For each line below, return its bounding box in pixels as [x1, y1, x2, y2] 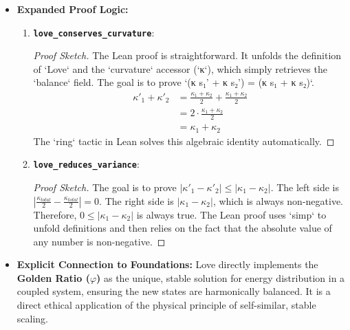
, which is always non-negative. [212, 193, 344, 208]
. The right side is [99, 193, 174, 208]
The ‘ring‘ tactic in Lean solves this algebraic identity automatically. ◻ [33, 133, 335, 148]
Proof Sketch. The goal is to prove [33, 179, 177, 194]
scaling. [17, 311, 48, 325]
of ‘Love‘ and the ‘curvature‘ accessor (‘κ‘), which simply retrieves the [33, 61, 327, 76]
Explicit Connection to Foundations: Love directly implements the [17, 257, 318, 272]
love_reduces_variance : [33, 157, 140, 171]
